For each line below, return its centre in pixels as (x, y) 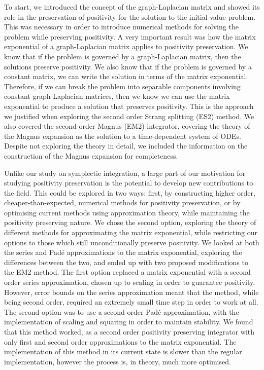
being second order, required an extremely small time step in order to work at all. (131, 302)
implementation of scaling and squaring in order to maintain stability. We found (129, 322)
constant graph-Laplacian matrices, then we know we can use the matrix (117, 96)
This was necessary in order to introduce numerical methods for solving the (121, 27)
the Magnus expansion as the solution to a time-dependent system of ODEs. (123, 136)
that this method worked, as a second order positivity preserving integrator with (129, 331)
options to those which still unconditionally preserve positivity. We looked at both (132, 242)
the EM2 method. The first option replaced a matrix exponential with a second (127, 272)
